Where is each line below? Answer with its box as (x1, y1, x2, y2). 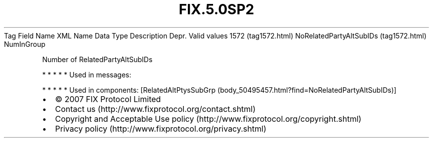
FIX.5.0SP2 (178, 1, 255, 18)
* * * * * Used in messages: (42, 70, 131, 79)
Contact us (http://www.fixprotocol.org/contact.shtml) (55, 104, 256, 114)
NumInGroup (4, 39, 45, 48)
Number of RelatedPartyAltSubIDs (42, 55, 153, 64)
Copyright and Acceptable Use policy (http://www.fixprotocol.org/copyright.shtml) (55, 113, 362, 124)
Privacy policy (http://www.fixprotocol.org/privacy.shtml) (55, 123, 266, 134)
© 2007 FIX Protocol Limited (55, 94, 161, 104)
